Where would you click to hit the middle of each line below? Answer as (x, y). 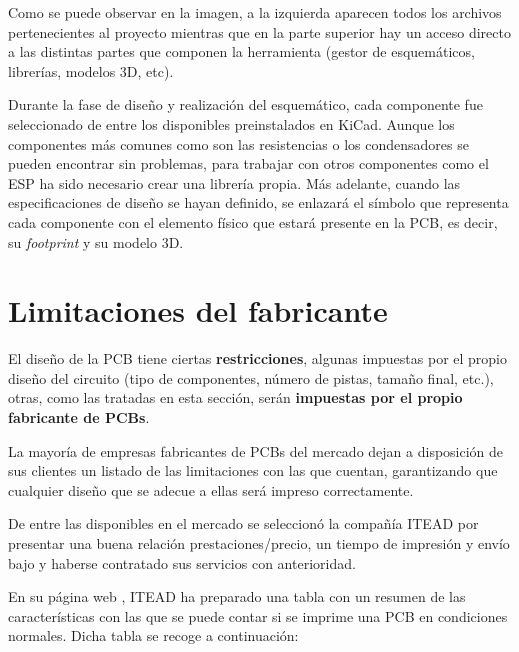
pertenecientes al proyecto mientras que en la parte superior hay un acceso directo (259, 31)
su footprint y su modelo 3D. (96, 241)
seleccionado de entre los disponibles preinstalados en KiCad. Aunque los (231, 123)
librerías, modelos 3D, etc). (91, 70)
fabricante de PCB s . (79, 417)
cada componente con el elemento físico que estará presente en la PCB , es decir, (253, 221)
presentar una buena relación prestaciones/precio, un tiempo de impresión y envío (259, 543)
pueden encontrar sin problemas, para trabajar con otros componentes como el (248, 163)
